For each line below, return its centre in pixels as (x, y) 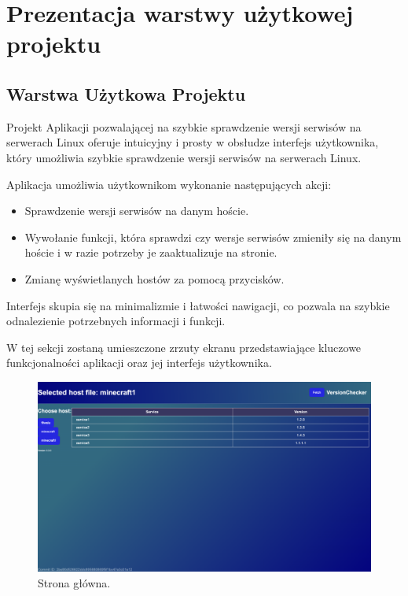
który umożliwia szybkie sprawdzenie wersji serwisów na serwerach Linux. (184, 157)
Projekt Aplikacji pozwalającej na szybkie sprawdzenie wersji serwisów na (184, 126)
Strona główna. (74, 582)
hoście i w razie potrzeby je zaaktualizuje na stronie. (151, 252)
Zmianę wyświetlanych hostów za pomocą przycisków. (154, 278)
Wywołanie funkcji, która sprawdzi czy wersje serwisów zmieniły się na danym (213, 237)
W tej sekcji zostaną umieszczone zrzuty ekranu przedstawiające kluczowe (184, 347)
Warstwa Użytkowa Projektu (126, 93)
